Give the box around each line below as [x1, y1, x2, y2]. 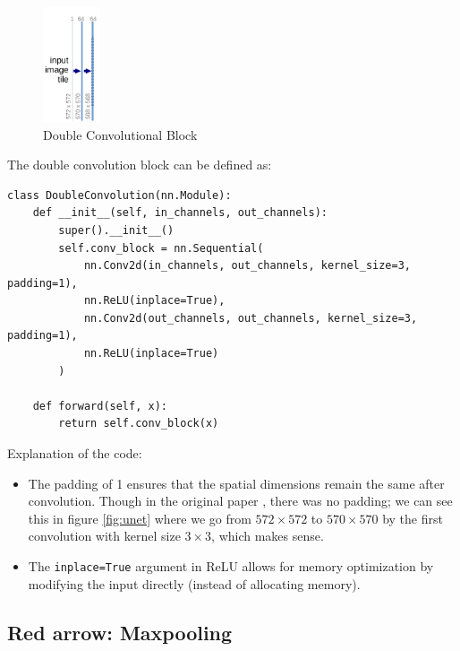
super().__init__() [58, 223, 175, 237]
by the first [382, 508, 443, 527]
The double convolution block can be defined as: [7, 155, 272, 174]
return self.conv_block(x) [58, 417, 219, 430]
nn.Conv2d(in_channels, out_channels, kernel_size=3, [83, 259, 412, 273]
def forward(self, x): [32, 399, 167, 412]
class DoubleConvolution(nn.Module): [7, 188, 232, 202]
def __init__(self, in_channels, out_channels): [32, 206, 328, 220]
